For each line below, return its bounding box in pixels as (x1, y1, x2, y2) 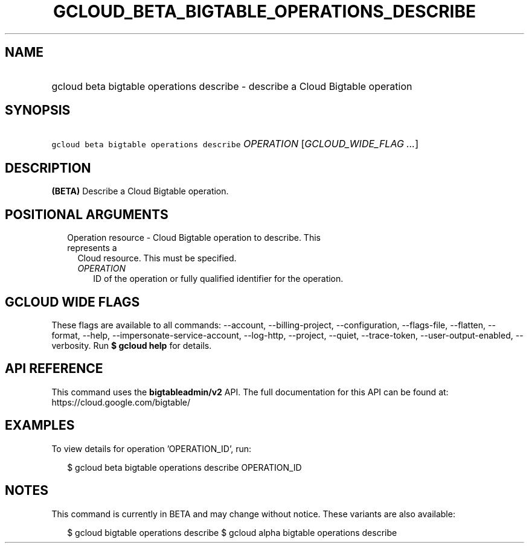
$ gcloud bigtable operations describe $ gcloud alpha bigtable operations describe (67, 527, 397, 538)
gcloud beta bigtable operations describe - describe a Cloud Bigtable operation (51, 80, 412, 92)
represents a (67, 243, 117, 253)
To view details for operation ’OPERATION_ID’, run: (51, 443, 252, 454)
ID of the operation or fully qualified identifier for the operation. (93, 273, 344, 284)
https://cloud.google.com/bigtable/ (51, 397, 191, 407)
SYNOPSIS (5, 103, 71, 118)
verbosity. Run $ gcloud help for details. (51, 340, 212, 351)
